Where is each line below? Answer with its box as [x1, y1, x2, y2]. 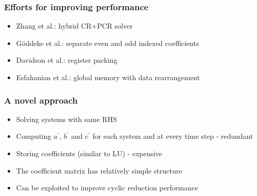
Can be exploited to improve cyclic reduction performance [16, 182, 198, 193]
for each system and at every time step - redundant [92, 131, 253, 141]
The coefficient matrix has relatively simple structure [16, 165, 182, 176]
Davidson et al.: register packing [16, 55, 118, 65]
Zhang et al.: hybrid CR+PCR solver [16, 20, 133, 31]
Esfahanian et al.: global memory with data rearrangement [16, 72, 200, 82]
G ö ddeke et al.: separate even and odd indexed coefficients [16, 37, 199, 48]
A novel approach [4, 93, 78, 106]
